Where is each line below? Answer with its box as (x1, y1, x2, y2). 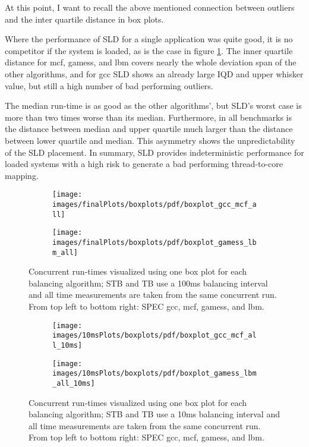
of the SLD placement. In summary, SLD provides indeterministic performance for (5, 146, 304, 158)
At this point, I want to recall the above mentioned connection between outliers (5, 1, 295, 13)
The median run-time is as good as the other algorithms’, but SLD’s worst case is (5, 99, 302, 112)
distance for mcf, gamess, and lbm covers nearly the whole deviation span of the (5, 56, 297, 68)
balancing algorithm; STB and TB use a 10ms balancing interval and (29, 408, 280, 420)
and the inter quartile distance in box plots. (5, 12, 164, 25)
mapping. (5, 169, 39, 181)
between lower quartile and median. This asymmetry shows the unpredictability (5, 134, 295, 146)
